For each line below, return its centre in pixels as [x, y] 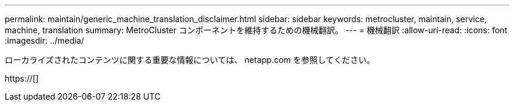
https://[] [22, 78]
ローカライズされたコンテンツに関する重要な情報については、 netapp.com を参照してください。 [190, 60]
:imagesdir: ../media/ [45, 40]
